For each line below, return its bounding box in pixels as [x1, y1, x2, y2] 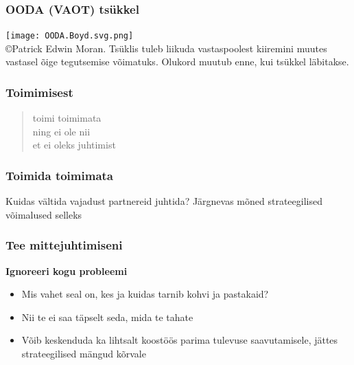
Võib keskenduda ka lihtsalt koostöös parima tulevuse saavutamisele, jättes [21, 333, 338, 347]
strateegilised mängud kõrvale [21, 346, 146, 361]
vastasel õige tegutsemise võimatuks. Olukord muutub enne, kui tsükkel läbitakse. [5, 54, 349, 69]
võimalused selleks [5, 207, 82, 221]
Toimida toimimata [5, 166, 113, 184]
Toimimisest [5, 83, 73, 100]
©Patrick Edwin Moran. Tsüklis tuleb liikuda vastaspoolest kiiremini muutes [5, 41, 327, 55]
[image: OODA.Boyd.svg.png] [5, 31, 134, 41]
